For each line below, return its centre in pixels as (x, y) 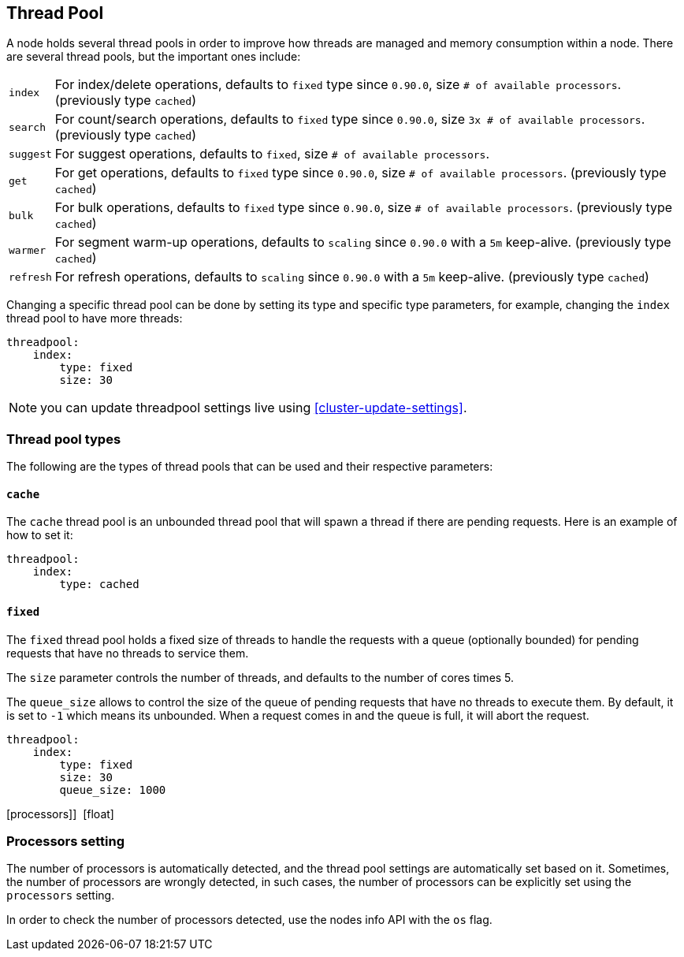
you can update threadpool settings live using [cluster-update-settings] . (254, 408)
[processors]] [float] (60, 814)
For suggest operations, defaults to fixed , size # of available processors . (272, 154)
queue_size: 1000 (113, 789)
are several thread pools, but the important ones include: (154, 57)
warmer (27, 250)
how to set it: (40, 535)
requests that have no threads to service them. (128, 653)
